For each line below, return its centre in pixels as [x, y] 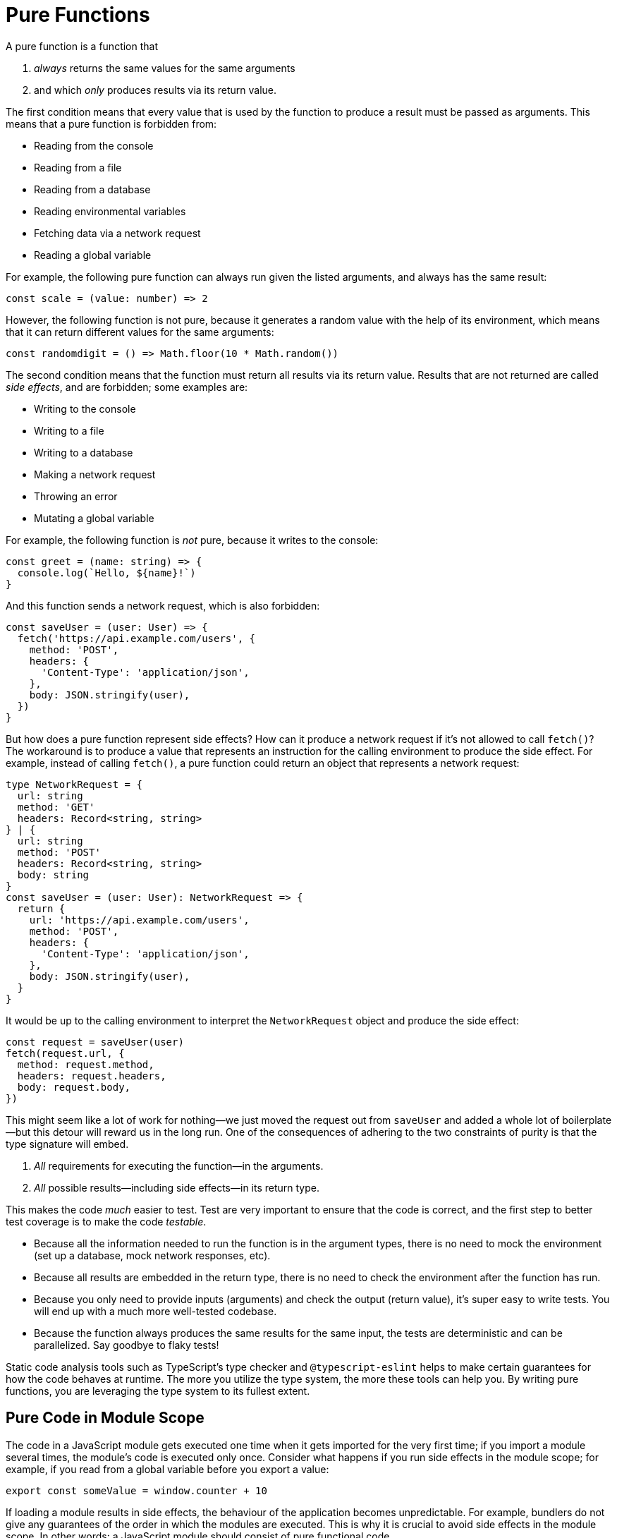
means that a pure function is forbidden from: [111, 123]
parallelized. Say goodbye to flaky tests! [127, 1345]
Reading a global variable [93, 255]
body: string [53, 874]
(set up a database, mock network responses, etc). [152, 1255]
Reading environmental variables [110, 211]
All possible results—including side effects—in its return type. [177, 1187]
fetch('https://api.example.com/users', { [136, 638]
